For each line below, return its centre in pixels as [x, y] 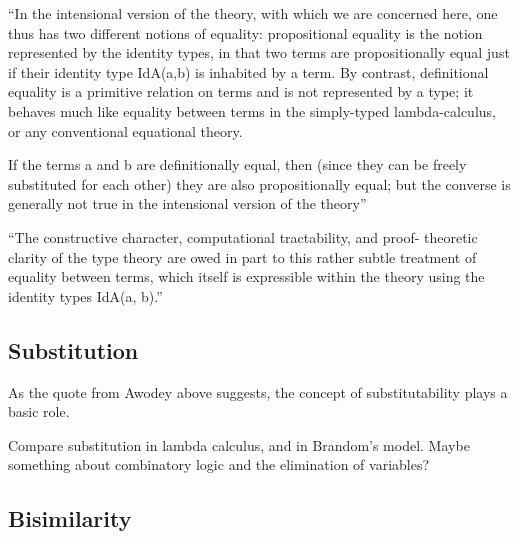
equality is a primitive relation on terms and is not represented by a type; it [241, 91]
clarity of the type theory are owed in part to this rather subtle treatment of [242, 256]
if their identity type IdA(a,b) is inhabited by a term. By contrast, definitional [248, 71]
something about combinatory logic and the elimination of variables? [219, 464]
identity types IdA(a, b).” [85, 295]
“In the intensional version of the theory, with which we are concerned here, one [253, 13]
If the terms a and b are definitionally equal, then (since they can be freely [237, 164]
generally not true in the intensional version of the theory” [187, 203]
